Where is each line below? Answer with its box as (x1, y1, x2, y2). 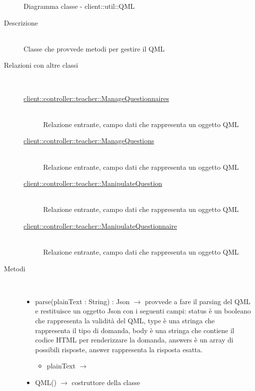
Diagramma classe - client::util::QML (24, 1, 135, 11)
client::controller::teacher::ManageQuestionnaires (24, 93, 169, 103)
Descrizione (4, 17, 38, 27)
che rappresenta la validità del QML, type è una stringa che (35, 315, 215, 326)
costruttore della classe (72, 377, 140, 388)
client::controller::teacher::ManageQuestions (24, 135, 154, 146)
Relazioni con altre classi (4, 60, 78, 70)
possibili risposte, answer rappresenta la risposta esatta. (35, 344, 203, 354)
